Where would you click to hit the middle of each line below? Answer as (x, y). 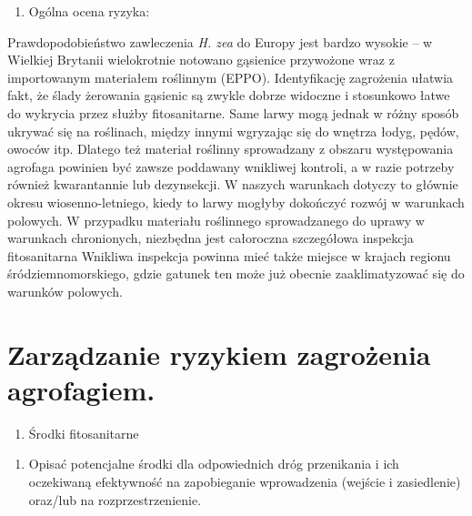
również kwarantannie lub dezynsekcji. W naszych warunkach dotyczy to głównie (233, 184)
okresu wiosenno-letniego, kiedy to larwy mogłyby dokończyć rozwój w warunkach (236, 202)
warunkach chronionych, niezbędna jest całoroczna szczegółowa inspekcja (211, 238)
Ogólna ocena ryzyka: (89, 11)
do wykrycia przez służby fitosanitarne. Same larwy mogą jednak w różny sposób (233, 112)
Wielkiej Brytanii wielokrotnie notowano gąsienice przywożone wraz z (201, 60)
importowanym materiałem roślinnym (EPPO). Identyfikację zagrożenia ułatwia (231, 77)
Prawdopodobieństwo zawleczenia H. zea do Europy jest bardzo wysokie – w (220, 41)
